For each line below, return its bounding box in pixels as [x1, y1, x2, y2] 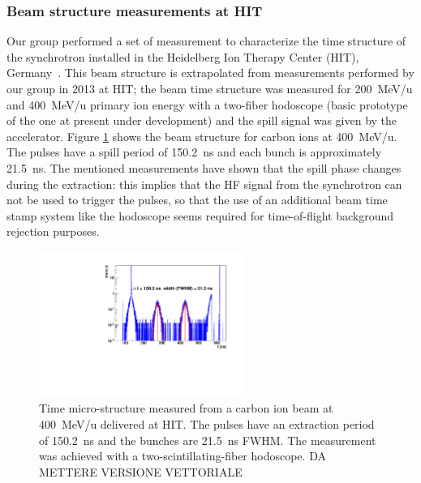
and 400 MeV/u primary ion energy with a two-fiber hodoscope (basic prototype [6, 96, 408, 113]
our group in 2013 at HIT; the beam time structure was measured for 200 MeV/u [6, 80, 413, 96]
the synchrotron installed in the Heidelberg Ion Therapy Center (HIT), [6, 48, 359, 65]
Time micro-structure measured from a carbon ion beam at [39, 400, 333, 417]
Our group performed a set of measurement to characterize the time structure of [6, 32, 406, 49]
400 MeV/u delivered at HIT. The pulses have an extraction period [39, 415, 375, 432]
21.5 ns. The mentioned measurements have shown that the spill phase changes [6, 159, 402, 176]
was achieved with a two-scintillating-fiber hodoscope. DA [39, 447, 326, 464]
